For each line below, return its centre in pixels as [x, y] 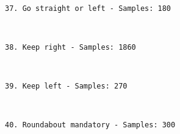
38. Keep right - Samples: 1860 [70, 47]
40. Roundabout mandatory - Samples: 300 [90, 125]
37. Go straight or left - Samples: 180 [88, 8]
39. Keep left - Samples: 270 [66, 86]
